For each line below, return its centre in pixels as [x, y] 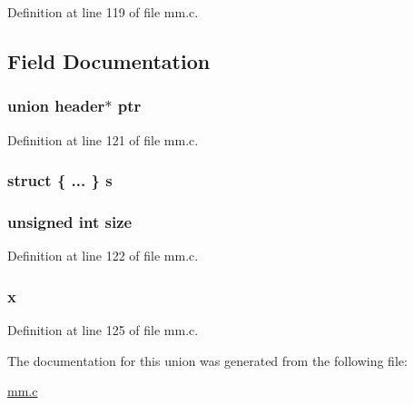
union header [56, 106]
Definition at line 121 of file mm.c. [103, 139]
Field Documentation [109, 60]
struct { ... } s [60, 180]
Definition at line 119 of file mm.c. [103, 12]
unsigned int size [70, 221]
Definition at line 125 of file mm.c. [103, 330]
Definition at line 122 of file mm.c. [103, 256]
